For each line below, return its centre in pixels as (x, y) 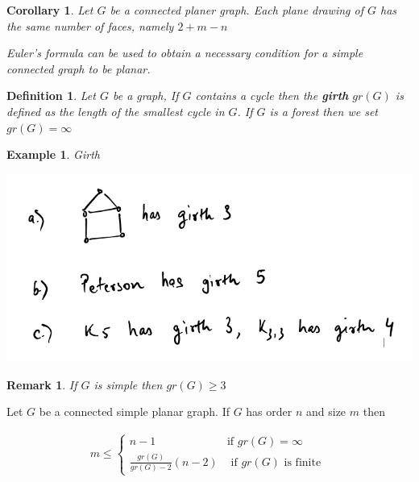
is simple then (128, 384)
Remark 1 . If (42, 384)
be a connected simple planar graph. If (134, 411)
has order (269, 411)
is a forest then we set (324, 111)
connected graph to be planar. (79, 68)
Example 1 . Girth (53, 154)
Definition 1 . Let (51, 96)
